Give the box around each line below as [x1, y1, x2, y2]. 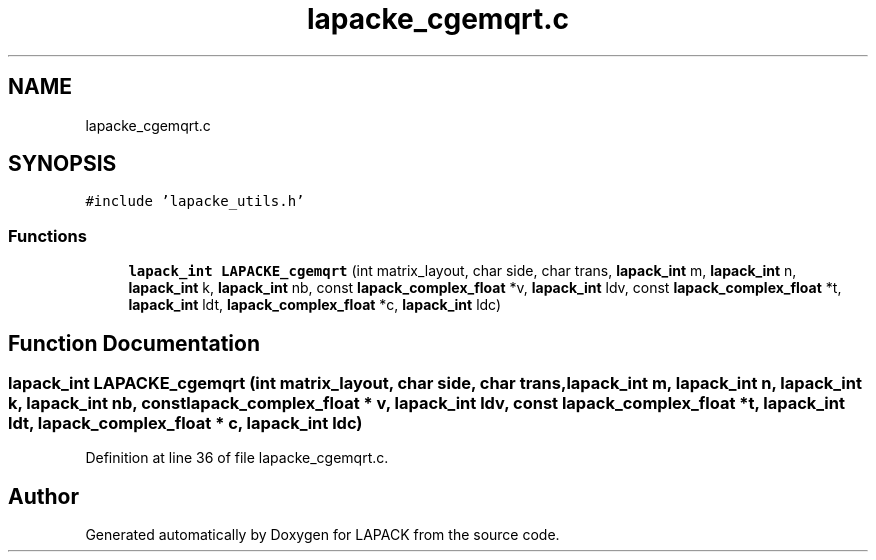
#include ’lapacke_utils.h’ [85, 193, 305, 210]
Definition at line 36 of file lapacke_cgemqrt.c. [85, 449, 389, 467]
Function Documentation [8, 330, 260, 356]
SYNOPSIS [8, 151, 117, 177]
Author [8, 483, 79, 509]
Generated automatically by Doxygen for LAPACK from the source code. [85, 526, 560, 544]
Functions [8, 225, 87, 246]
